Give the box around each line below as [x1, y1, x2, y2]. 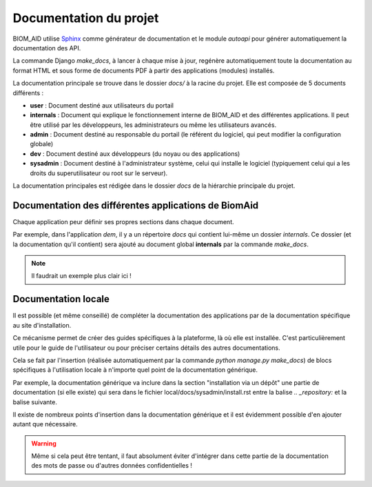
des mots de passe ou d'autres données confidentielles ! [31, 461, 193, 470]
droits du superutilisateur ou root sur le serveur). [30, 169, 168, 177]
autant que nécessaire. [12, 420, 79, 428]
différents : [12, 88, 44, 97]
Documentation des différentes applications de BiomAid [12, 199, 259, 211]
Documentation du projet [12, 10, 159, 26]
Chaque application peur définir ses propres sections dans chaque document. [12, 217, 234, 226]
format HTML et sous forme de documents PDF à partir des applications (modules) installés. [12, 66, 275, 74]
